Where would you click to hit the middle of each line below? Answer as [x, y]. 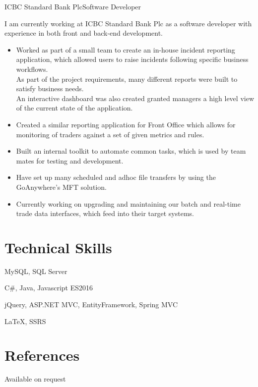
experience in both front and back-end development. [84, 33]
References [42, 355]
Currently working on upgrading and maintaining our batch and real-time [128, 203]
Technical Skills [58, 247]
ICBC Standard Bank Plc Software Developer [73, 6]
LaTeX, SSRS [25, 321]
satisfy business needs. [50, 88]
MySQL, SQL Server [36, 271]
